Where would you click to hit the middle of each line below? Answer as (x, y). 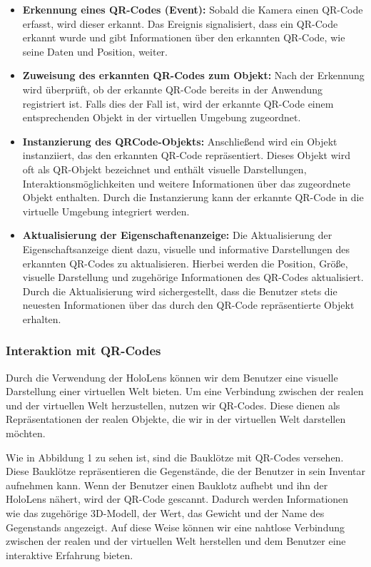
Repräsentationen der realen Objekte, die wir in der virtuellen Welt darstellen (176, 419)
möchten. (26, 433)
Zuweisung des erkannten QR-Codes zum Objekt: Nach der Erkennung (193, 75)
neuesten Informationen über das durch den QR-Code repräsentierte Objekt (188, 305)
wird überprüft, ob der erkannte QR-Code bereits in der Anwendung (173, 89)
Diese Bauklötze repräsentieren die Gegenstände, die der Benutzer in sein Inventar (186, 471)
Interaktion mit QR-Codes (83, 351)
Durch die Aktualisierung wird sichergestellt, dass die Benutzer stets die (180, 291)
